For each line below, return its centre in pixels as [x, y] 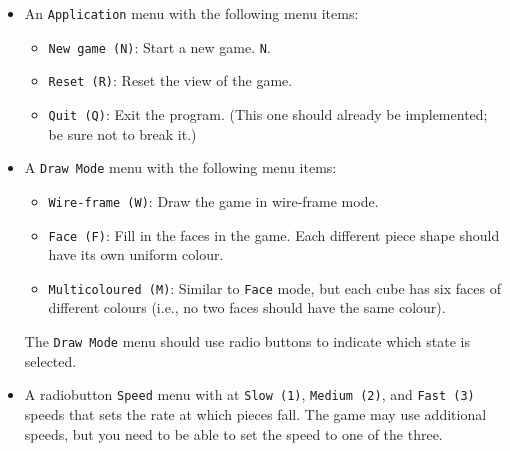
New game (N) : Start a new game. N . [159, 46]
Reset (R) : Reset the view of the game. [170, 80]
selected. [50, 360]
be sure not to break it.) [122, 133]
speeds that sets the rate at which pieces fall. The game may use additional [255, 413]
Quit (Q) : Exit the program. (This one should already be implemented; [268, 113]
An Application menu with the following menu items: [191, 13]
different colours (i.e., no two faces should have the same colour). [247, 307]
